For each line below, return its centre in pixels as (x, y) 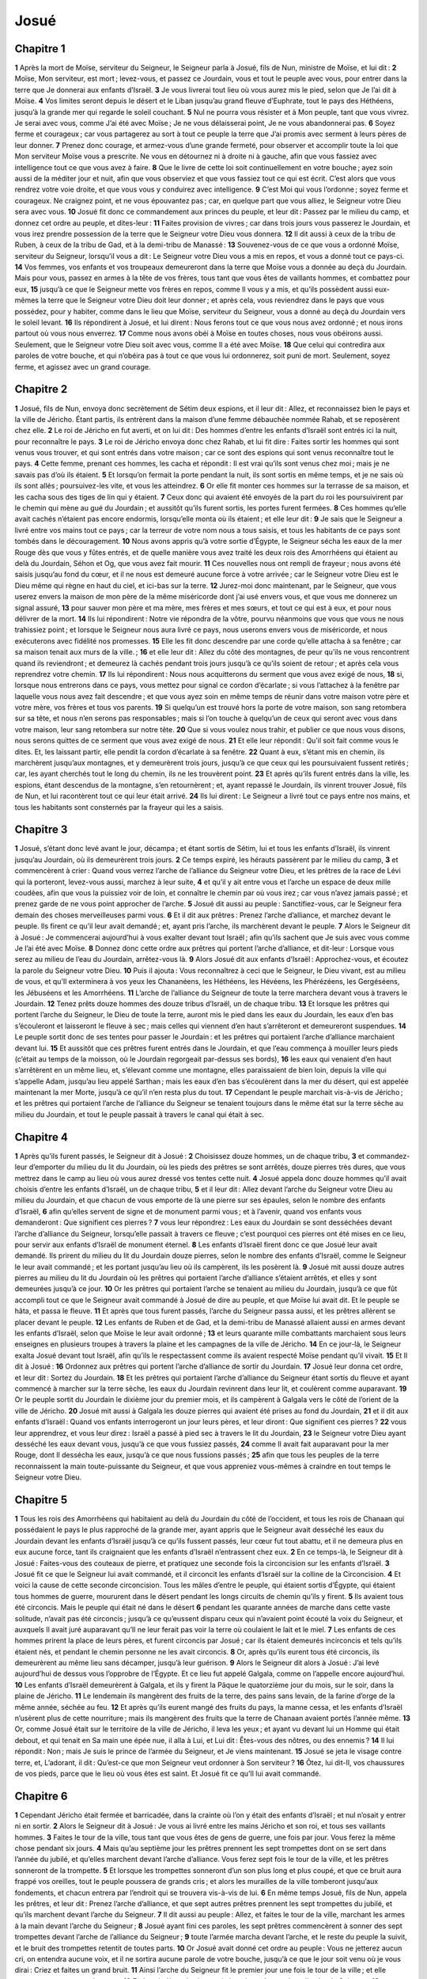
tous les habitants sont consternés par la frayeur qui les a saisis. (119, 807)
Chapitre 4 (42, 1137)
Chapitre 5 (41, 1500)
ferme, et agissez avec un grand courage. (83, 367)
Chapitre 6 (41, 1796)
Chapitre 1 (40, 49)
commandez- (388, 1156)
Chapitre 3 (41, 830)
